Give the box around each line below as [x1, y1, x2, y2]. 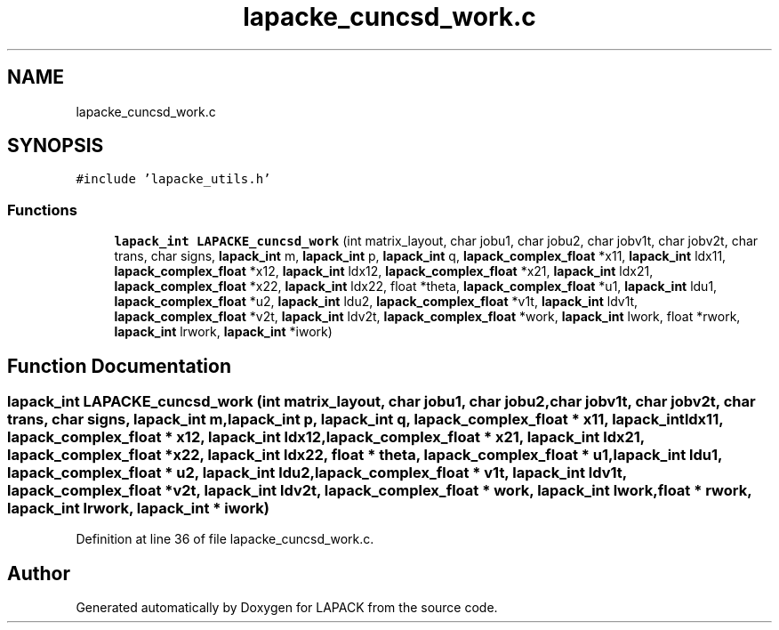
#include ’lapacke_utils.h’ [76, 172, 271, 187]
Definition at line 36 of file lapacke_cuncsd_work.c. [76, 531, 374, 547]
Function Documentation [7, 354, 231, 377]
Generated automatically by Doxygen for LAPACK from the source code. [76, 600, 498, 616]
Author [7, 561, 70, 585]
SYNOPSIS [7, 134, 104, 157]
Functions [7, 200, 77, 219]
